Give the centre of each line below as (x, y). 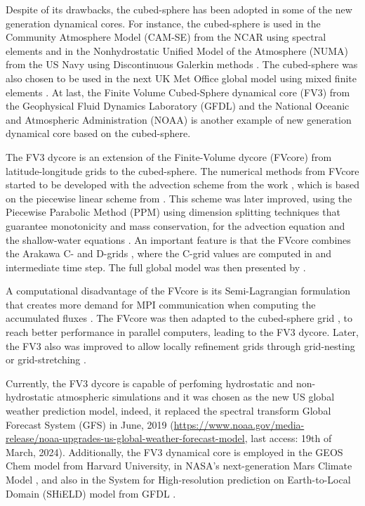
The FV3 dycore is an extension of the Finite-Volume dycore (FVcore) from (169, 156)
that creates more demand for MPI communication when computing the (161, 304)
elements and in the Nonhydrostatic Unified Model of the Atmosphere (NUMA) (177, 50)
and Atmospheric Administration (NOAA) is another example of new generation (179, 119)
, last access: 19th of (288, 438)
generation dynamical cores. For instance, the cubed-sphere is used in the (163, 23)
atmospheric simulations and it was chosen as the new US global (196, 397)
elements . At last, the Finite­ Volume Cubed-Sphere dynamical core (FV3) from (178, 92)
